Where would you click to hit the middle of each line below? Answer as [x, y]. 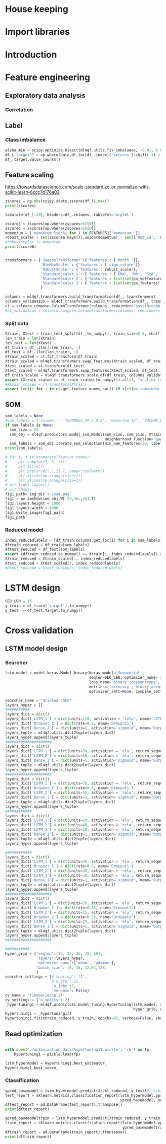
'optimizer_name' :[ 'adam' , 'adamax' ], [76, 963]
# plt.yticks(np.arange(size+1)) [44, 480]
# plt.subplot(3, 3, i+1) [36, 462]
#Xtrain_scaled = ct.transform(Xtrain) [46, 384]
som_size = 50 [24, 430]
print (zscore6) [21, 247]
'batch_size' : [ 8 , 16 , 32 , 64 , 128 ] [72, 967]
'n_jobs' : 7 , [64, 986]
